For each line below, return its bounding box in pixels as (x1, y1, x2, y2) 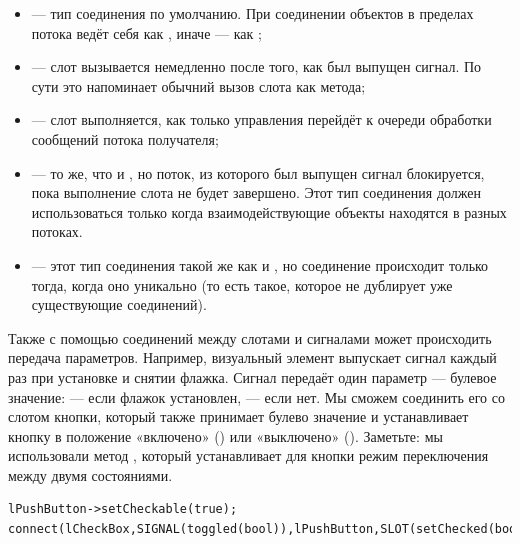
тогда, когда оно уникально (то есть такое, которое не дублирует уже (31, 274, 453, 295)
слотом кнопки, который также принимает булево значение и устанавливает (8, 406, 469, 427)
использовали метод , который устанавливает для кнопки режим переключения (8, 445, 489, 466)
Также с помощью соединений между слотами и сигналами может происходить (8, 327, 492, 348)
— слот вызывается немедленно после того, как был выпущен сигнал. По (31, 56, 482, 77)
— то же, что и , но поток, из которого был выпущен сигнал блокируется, (31, 162, 485, 183)
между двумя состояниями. (8, 464, 173, 485)
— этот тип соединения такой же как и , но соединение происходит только (31, 254, 489, 275)
